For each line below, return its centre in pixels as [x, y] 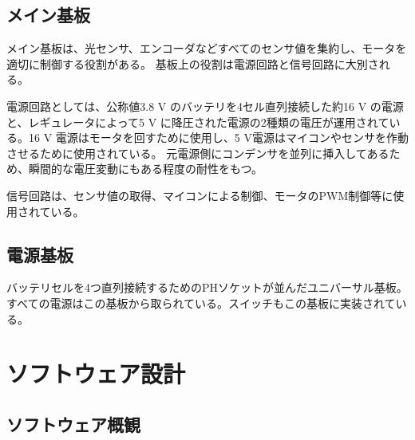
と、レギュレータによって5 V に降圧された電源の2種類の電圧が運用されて [198, 122]
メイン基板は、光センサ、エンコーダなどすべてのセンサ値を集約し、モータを [207, 48]
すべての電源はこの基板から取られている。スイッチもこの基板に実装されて [201, 302]
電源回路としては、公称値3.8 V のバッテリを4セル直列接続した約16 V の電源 [205, 106]
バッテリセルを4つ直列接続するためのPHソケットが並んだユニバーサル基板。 [207, 287]
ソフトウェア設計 [96, 373]
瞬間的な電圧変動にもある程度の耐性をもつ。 [145, 169]
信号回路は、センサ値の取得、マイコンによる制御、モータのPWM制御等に [200, 195]
